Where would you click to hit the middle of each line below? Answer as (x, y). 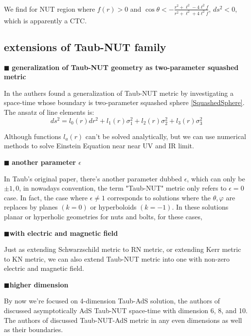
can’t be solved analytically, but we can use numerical (166, 136)
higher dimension (39, 284)
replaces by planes (31, 207)
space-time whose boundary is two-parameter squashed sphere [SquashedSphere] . (124, 102)
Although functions (33, 136)
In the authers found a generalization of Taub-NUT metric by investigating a (119, 93)
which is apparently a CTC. (45, 20)
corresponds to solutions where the (159, 197)
